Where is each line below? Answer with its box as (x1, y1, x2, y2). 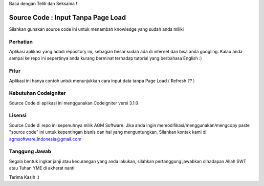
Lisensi (9, 112, 27, 119)
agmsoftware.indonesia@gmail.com (9, 136, 82, 142)
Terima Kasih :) (9, 174, 40, 180)
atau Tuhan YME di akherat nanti (9, 165, 75, 171)
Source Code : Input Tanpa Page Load (9, 13, 126, 21)
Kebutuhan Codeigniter (9, 90, 66, 97)
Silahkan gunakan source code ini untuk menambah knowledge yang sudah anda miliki (9, 26, 184, 32)
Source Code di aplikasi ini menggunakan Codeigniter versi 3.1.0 (9, 100, 139, 106)
